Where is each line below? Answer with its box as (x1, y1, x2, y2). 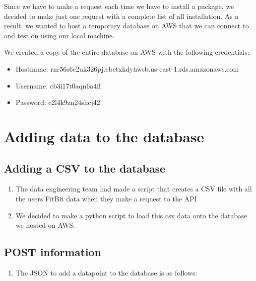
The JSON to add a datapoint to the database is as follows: (15, 267, 197, 278)
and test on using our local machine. (4, 30, 115, 40)
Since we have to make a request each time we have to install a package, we (4, 1, 234, 11)
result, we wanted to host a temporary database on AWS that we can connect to (4, 20, 249, 31)
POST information (4, 244, 101, 260)
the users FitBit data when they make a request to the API (15, 193, 197, 203)
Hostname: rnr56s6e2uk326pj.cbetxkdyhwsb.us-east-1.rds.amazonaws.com (15, 63, 239, 74)
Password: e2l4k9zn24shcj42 (15, 97, 100, 107)
